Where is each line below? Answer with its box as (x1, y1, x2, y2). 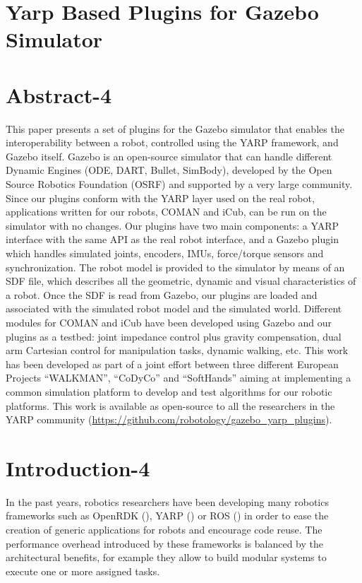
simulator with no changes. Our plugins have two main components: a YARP (6, 218, 339, 232)
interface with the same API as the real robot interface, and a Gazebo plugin (6, 232, 339, 247)
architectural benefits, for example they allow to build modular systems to (6, 550, 327, 565)
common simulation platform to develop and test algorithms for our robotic (6, 384, 332, 399)
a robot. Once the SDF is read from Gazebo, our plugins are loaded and (6, 287, 318, 302)
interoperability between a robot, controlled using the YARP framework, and (6, 135, 339, 150)
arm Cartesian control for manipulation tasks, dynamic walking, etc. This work (6, 343, 349, 358)
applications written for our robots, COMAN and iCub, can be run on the (6, 204, 327, 219)
